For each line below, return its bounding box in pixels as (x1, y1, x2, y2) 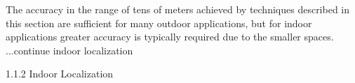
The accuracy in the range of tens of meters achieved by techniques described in (6, 2, 350, 16)
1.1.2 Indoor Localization (6, 66, 114, 81)
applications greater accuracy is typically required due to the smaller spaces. (6, 29, 334, 44)
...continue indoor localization (6, 43, 133, 57)
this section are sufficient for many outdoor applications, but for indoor (6, 15, 312, 30)
